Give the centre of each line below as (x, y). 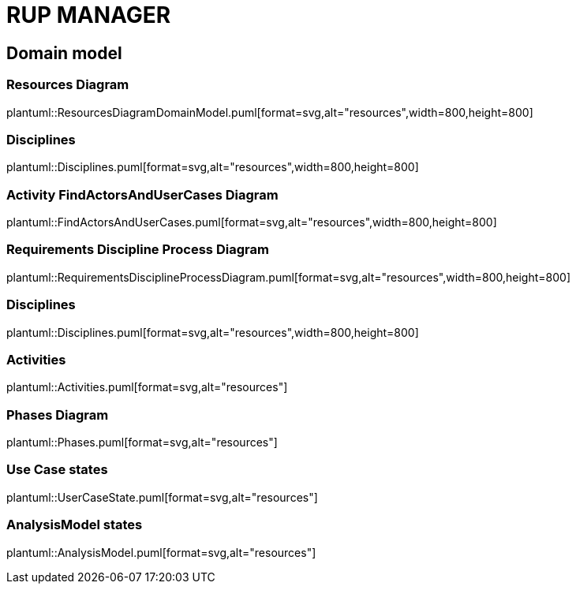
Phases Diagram (58, 414)
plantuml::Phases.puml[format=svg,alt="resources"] (142, 442)
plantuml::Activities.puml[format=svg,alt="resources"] (147, 387)
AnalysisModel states (75, 525)
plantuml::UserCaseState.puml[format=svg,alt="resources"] (162, 497)
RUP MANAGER (89, 15)
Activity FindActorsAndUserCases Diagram (142, 194)
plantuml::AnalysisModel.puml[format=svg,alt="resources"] (161, 552)
